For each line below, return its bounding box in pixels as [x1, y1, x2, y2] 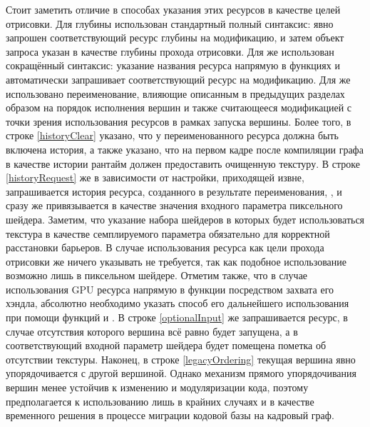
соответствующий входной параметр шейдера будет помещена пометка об [6, 338, 327, 353]
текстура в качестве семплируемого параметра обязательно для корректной [6, 226, 330, 241]
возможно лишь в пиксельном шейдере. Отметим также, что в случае [6, 268, 308, 283]
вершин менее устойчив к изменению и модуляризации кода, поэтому [6, 380, 309, 395]
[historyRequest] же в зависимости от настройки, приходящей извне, [6, 170, 304, 185]
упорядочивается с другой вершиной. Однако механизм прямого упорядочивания [6, 366, 356, 381]
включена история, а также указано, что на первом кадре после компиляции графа [6, 141, 364, 156]
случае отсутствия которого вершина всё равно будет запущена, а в [6, 323, 298, 338]
